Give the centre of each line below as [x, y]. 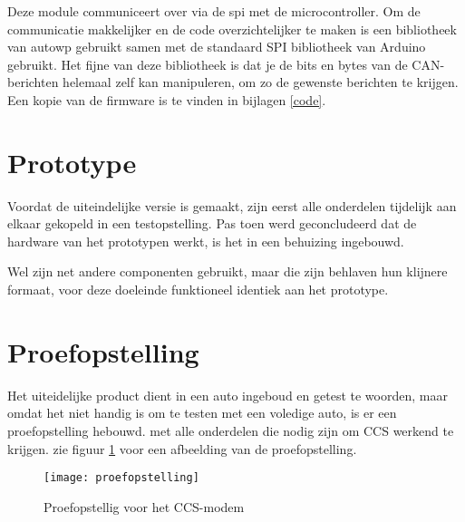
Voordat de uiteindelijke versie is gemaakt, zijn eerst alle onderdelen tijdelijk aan [232, 205]
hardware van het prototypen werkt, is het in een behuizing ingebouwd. [206, 241]
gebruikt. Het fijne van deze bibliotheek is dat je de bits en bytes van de [208, 64]
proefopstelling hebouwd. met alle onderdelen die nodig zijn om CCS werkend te [231, 430]
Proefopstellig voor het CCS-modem [144, 506]
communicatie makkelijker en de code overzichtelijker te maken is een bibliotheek [232, 29]
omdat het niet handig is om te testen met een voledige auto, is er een [202, 413]
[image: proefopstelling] [121, 478]
